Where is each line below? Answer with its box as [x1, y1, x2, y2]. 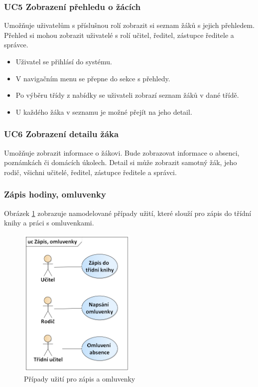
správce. [4, 39, 28, 50]
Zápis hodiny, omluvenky [4, 188, 106, 200]
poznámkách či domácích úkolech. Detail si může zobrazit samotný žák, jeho [4, 157, 237, 168]
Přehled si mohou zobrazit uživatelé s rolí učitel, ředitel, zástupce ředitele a [4, 29, 234, 40]
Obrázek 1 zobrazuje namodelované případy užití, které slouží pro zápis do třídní [4, 207, 252, 218]
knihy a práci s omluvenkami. [4, 217, 94, 228]
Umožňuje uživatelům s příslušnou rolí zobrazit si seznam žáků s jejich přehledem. [4, 20, 255, 30]
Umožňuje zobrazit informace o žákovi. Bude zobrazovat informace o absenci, [4, 147, 240, 158]
